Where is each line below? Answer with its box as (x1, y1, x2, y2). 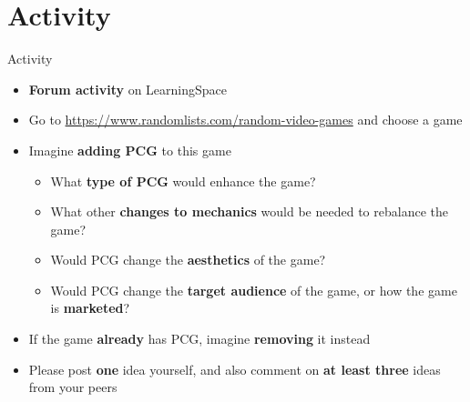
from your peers (28, 377, 117, 397)
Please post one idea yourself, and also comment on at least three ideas (28, 359, 441, 378)
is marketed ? (50, 298, 130, 317)
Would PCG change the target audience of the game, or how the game (50, 280, 457, 299)
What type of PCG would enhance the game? (50, 171, 316, 190)
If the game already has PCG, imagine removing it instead (28, 329, 371, 348)
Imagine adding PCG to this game (28, 140, 231, 159)
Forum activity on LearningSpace (28, 79, 228, 98)
